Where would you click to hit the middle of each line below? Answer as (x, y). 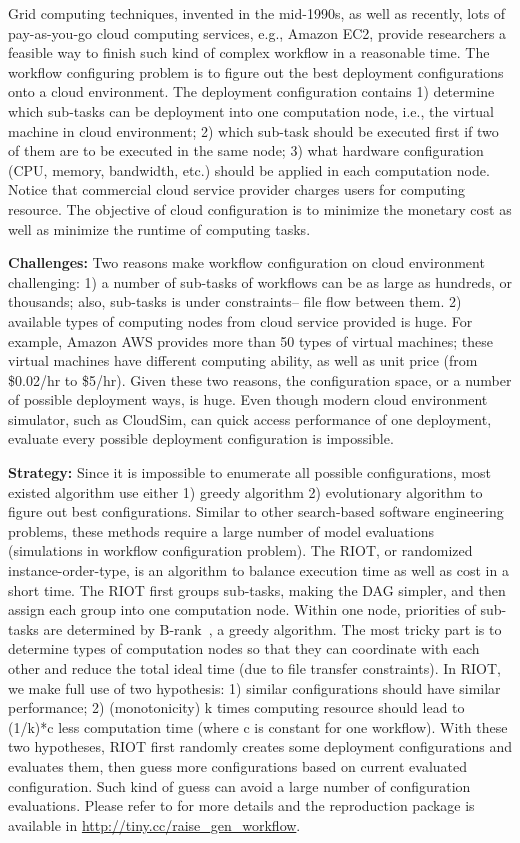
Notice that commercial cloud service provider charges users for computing (237, 189)
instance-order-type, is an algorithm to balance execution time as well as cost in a (258, 570)
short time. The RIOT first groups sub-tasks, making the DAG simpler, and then (257, 589)
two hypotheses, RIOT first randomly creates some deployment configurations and (260, 746)
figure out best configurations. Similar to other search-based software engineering (256, 511)
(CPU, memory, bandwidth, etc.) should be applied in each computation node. (249, 169)
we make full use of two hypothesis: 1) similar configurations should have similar (254, 687)
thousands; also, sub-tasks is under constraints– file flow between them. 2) (235, 301)
